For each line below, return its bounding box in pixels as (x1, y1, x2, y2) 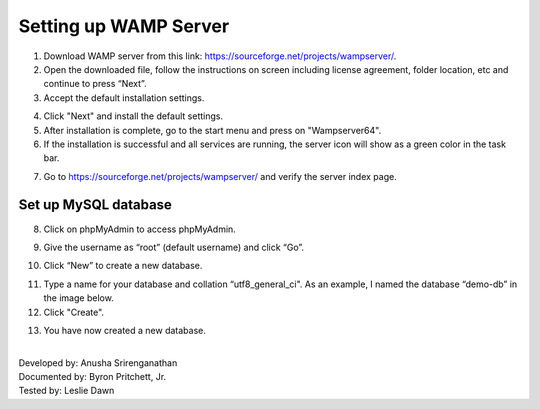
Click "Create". (43, 306, 105, 318)
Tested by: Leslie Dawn (18, 385, 115, 397)
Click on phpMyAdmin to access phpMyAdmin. (43, 223, 237, 235)
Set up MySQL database (18, 196, 172, 214)
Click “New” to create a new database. (43, 260, 203, 272)
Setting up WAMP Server (18, 15, 230, 37)
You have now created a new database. (43, 324, 207, 336)
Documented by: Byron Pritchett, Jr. (18, 371, 167, 383)
